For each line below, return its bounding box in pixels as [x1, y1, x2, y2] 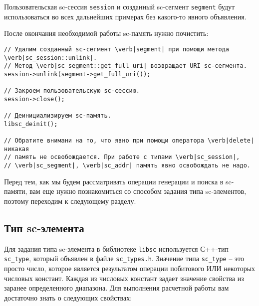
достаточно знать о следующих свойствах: [4, 292, 132, 303]
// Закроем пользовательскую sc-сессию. [4, 87, 140, 95]
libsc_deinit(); [4, 120, 58, 128]
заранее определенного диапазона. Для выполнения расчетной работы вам [4, 283, 229, 293]
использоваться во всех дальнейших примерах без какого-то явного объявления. [4, 11, 247, 21]
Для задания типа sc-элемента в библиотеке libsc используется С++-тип [4, 243, 229, 254]
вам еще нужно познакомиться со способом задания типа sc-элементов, [29, 186, 247, 196]
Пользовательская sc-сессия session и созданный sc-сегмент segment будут [4, 1, 235, 11]
